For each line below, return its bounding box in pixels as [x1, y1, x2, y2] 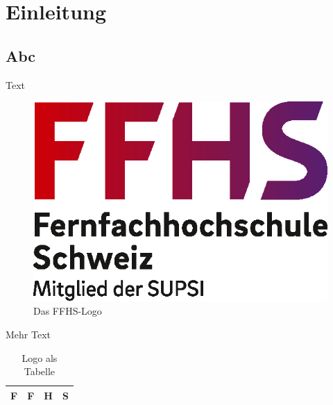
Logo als [22, 350, 58, 365]
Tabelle [24, 364, 55, 379]
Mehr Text [6, 327, 51, 342]
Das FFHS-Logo [33, 304, 102, 318]
